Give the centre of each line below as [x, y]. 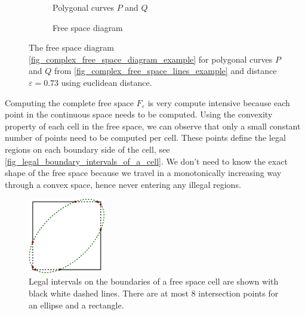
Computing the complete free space [69, 102]
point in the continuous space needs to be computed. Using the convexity [139, 114]
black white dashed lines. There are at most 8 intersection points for [154, 293]
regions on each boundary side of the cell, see [87, 149]
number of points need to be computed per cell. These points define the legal [145, 138]
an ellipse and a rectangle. [76, 305]
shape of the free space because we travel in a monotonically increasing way [143, 173]
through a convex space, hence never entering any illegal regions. [123, 184]
